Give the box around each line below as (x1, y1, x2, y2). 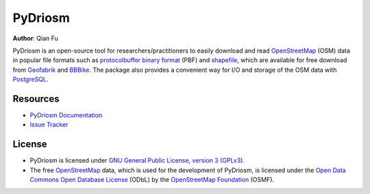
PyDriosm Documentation (29, 111, 103, 120)
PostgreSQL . (12, 75, 49, 83)
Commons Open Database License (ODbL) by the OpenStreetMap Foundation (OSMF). (29, 176, 274, 184)
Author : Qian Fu (12, 34, 58, 42)
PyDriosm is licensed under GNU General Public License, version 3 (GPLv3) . (29, 156, 245, 165)
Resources (12, 93, 60, 105)
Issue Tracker (29, 120, 69, 129)
